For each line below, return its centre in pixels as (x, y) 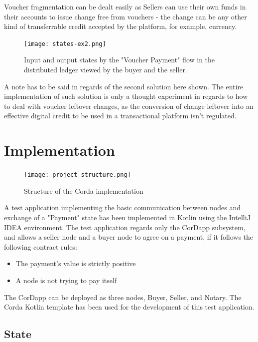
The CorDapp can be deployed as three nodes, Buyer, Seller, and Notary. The (123, 297)
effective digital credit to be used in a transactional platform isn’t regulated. (120, 116)
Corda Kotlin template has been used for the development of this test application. (129, 307)
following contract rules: (41, 246)
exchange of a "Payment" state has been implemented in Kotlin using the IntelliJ (127, 217)
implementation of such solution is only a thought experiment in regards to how (126, 96)
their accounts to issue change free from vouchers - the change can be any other (126, 16)
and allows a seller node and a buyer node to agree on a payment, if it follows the (129, 237)
